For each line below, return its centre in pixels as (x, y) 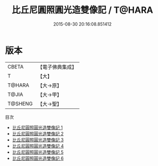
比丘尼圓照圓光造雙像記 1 (37, 127)
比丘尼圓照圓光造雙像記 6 (38, 158)
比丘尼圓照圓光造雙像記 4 (38, 146)
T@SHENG (20, 103)
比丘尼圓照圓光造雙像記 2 (38, 133)
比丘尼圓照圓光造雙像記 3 (38, 140)
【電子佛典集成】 (57, 67)
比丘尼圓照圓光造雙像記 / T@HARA (82, 10)
